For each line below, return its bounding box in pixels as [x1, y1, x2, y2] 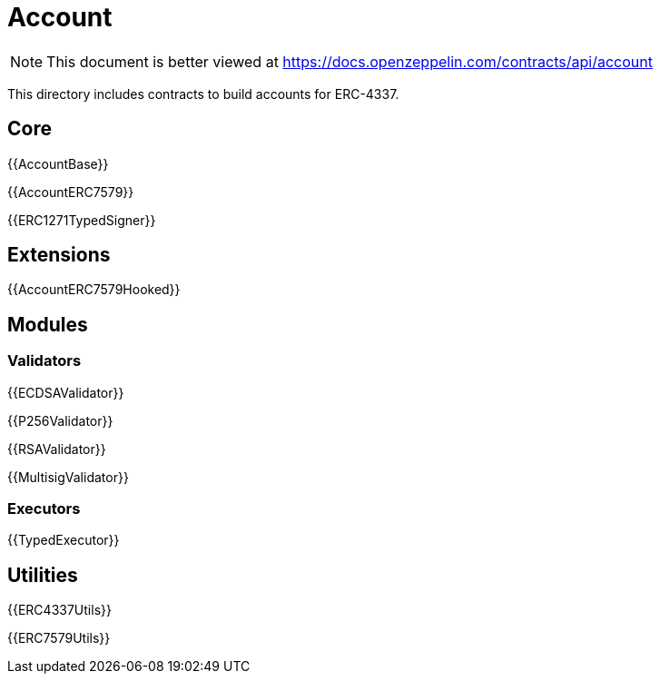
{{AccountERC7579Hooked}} [7, 281, 181, 298]
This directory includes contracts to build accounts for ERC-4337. [7, 85, 399, 102]
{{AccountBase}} [7, 155, 109, 172]
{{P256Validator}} [7, 412, 113, 429]
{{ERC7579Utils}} [7, 630, 111, 646]
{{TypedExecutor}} [7, 532, 120, 548]
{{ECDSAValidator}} [7, 384, 124, 400]
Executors [7, 499, 81, 518]
